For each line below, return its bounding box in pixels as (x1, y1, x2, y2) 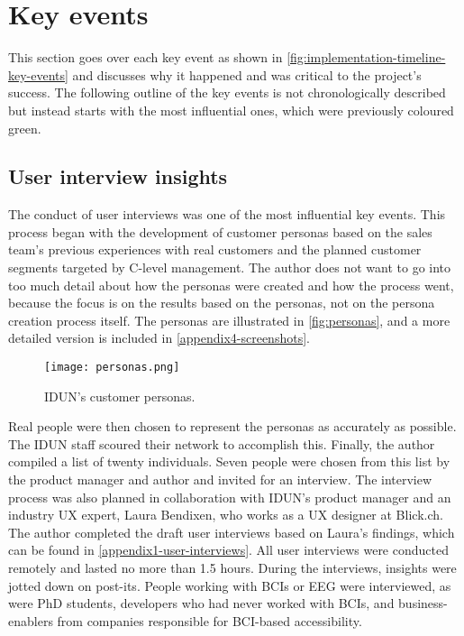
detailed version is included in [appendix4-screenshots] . (8, 328, 310, 347)
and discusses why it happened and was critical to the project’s (72, 65, 422, 84)
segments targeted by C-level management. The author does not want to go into (8, 258, 451, 277)
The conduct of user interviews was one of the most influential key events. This (8, 205, 446, 224)
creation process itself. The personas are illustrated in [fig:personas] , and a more (8, 310, 450, 329)
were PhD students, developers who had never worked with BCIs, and (8, 594, 395, 613)
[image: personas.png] (44, 361, 180, 374)
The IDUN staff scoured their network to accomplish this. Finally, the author (8, 434, 435, 453)
